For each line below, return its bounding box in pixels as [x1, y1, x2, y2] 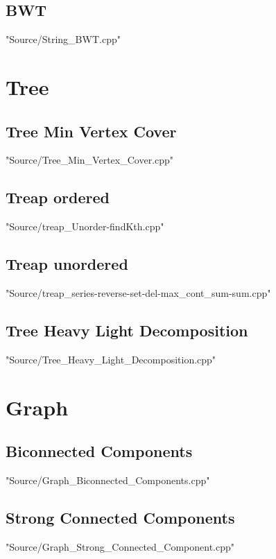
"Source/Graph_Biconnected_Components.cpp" [6, 472, 210, 487]
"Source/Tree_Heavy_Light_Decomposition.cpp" [6, 352, 216, 366]
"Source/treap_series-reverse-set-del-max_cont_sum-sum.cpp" [6, 285, 271, 300]
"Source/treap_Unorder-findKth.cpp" [6, 219, 164, 234]
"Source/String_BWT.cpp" [6, 32, 121, 46]
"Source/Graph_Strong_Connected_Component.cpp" [6, 539, 235, 553]
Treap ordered [6, 187, 110, 208]
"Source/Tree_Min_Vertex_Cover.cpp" [6, 153, 174, 167]
